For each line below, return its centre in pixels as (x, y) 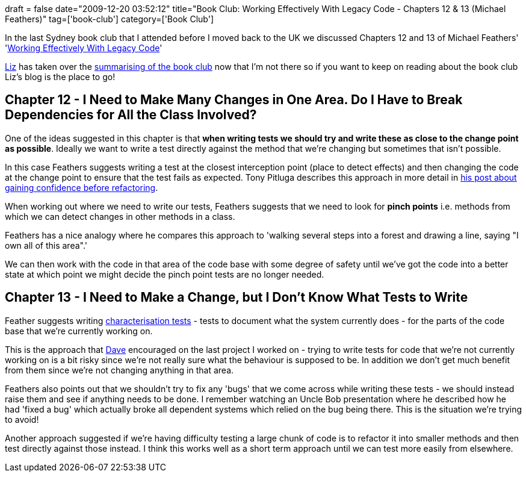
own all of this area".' (46, 245)
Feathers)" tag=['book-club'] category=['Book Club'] (109, 19)
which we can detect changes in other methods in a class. (120, 216)
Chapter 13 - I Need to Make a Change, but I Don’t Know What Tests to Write (237, 298)
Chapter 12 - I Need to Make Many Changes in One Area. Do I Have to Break (234, 100)
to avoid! (22, 419)
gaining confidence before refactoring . (82, 187)
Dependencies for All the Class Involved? (131, 115)
